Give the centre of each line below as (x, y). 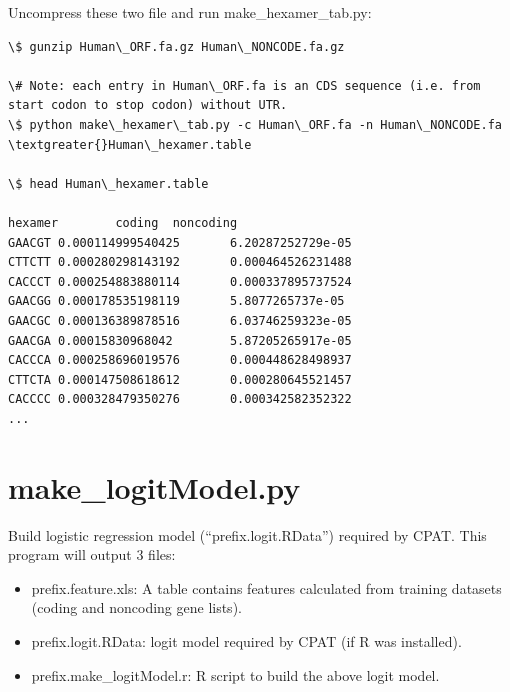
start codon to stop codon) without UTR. (148, 105)
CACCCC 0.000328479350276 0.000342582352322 (180, 399)
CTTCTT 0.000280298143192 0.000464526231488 (180, 262)
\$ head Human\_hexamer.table (108, 183)
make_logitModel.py (154, 486)
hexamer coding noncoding (123, 222)
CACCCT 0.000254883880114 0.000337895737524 (180, 281)
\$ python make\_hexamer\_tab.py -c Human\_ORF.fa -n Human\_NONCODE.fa (255, 124)
